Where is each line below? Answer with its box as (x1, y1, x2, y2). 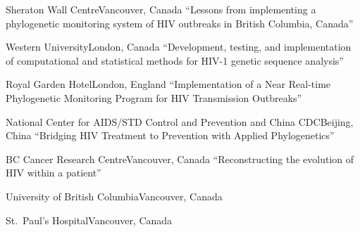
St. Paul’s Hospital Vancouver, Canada (6, 212, 173, 227)
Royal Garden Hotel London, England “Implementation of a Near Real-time (6, 77, 331, 91)
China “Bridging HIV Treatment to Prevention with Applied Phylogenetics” (6, 128, 335, 143)
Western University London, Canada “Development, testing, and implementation (6, 39, 352, 54)
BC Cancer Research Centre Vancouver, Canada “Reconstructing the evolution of (6, 151, 354, 166)
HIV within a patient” (6, 165, 101, 180)
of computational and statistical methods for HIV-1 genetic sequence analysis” (6, 53, 344, 67)
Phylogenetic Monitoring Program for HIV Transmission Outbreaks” (6, 90, 302, 105)
